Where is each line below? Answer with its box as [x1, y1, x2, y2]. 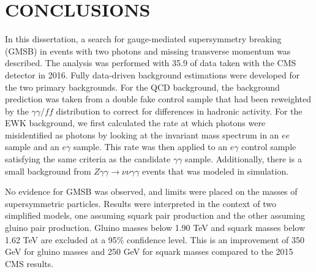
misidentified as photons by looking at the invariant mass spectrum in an [5, 128, 279, 141]
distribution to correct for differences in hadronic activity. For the [56, 104, 303, 117]
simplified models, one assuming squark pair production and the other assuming [5, 209, 305, 222]
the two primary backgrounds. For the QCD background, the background [5, 80, 280, 93]
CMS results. [5, 257, 54, 270]
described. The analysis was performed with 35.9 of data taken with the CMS [5, 56, 296, 69]
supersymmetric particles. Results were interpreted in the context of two [5, 197, 276, 210]
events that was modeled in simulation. [142, 164, 289, 177]
